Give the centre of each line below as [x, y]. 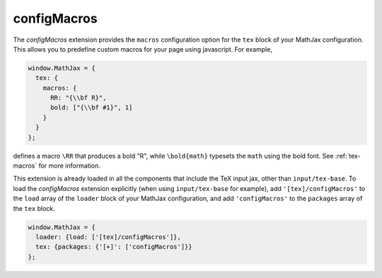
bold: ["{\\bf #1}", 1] [92, 108]
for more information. [69, 166]
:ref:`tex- [348, 156]
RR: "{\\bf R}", [79, 98]
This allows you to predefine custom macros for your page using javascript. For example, [143, 49]
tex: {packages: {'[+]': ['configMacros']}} [114, 247]
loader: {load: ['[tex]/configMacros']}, [109, 237]
